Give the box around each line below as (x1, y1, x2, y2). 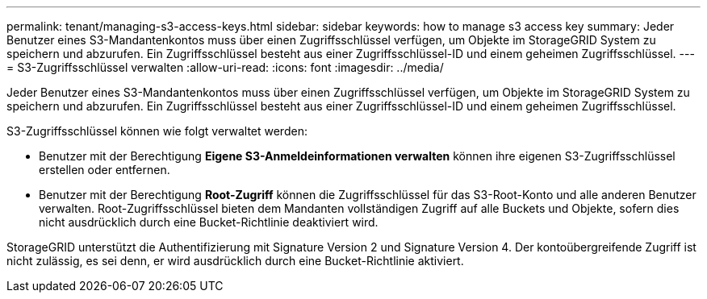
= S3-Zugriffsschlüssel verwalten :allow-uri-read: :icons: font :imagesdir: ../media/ (6, 60, 444, 74)
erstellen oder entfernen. (39, 163, 170, 176)
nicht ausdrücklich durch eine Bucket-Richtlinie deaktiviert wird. (39, 215, 379, 229)
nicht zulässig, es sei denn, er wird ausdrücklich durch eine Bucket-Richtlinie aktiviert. (6, 254, 464, 268)
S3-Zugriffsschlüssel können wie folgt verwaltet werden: (6, 124, 307, 138)
